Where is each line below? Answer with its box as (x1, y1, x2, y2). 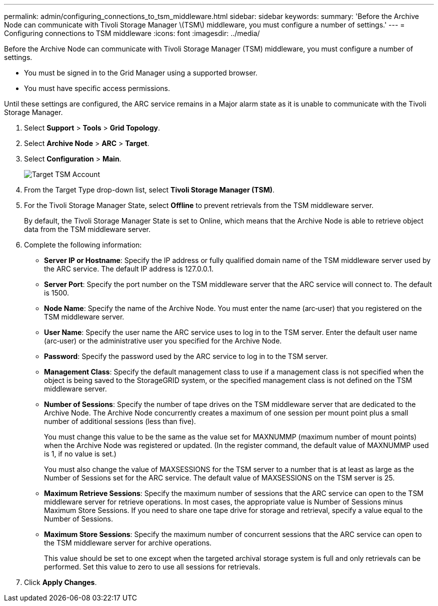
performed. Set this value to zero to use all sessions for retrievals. (44, 562, 260, 571)
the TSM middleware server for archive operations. (44, 538, 212, 547)
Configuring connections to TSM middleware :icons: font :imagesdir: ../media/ (4, 29, 260, 37)
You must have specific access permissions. (24, 84, 170, 92)
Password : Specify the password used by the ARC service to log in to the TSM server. (44, 352, 328, 360)
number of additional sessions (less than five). (44, 417, 196, 425)
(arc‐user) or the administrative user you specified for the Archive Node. (44, 336, 282, 345)
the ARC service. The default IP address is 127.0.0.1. (44, 264, 214, 273)
